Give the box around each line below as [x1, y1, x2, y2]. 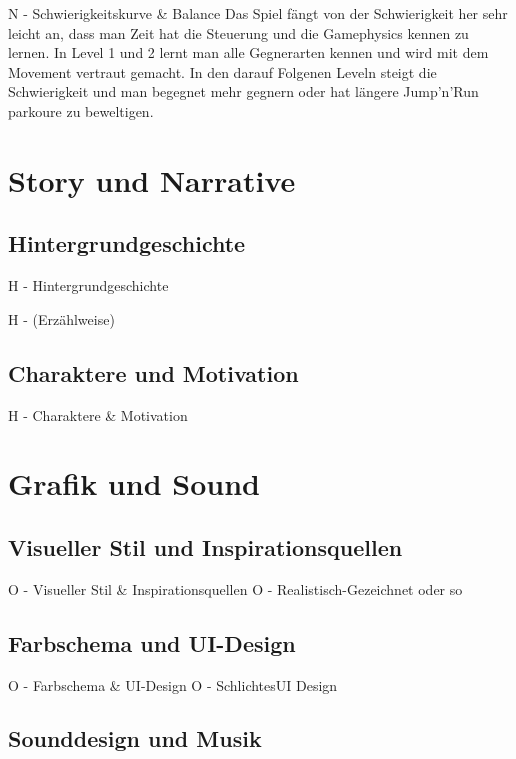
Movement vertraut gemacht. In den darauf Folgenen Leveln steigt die [8, 61, 437, 82]
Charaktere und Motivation [8, 357, 299, 388]
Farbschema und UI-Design [8, 627, 296, 658]
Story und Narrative [8, 159, 296, 200]
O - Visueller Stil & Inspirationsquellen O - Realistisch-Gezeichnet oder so [8, 578, 463, 599]
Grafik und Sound [8, 463, 260, 504]
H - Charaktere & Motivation [8, 404, 188, 425]
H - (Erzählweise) [8, 308, 115, 329]
